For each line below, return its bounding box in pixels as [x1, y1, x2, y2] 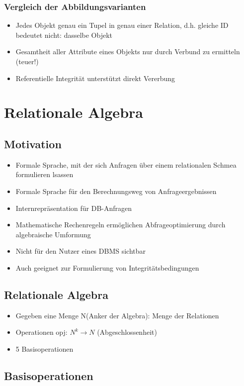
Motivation [4, 136, 62, 151]
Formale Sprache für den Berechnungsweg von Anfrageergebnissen [15, 186, 217, 196]
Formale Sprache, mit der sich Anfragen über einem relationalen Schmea [15, 159, 237, 170]
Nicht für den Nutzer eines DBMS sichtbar [15, 246, 146, 256]
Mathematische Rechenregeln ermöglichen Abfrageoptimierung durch [15, 219, 226, 230]
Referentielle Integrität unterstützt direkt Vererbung [15, 73, 175, 83]
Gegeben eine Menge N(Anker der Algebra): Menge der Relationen [15, 310, 219, 320]
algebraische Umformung [15, 229, 91, 239]
